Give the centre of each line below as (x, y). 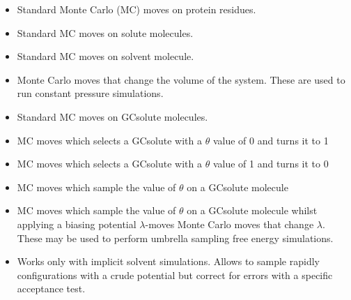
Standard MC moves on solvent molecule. (106, 56)
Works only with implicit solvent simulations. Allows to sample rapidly (168, 261)
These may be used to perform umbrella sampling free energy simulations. (175, 238)
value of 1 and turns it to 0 (271, 164)
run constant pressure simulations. (90, 93)
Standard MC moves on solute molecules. (105, 32)
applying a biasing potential (77, 224)
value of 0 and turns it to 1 (271, 140)
